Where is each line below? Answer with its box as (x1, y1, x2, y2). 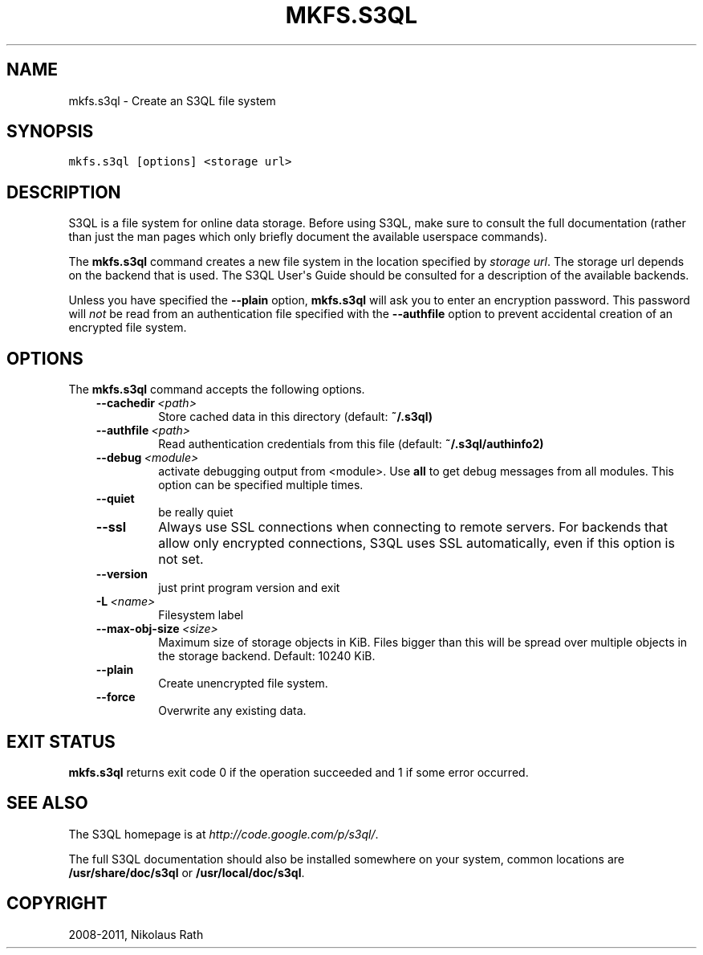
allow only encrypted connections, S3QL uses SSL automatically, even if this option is (158, 535, 675, 552)
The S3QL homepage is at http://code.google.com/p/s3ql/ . (68, 826, 379, 841)
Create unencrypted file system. (158, 676, 328, 691)
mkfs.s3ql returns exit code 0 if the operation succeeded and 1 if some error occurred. (68, 765, 529, 779)
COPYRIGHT (6, 893, 108, 914)
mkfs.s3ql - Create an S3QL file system (68, 93, 276, 108)
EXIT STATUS (6, 731, 116, 752)
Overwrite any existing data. (158, 704, 307, 718)
